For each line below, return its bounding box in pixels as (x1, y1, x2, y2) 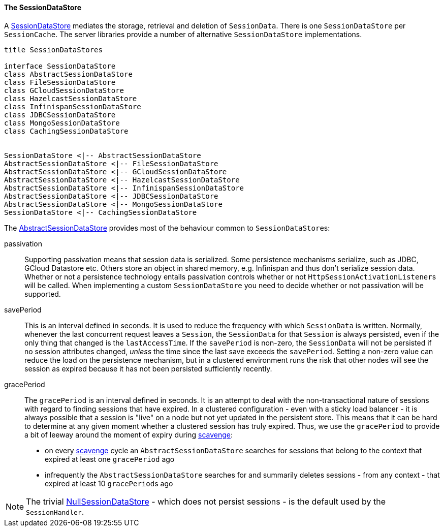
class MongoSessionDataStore (4, 118, 120, 127)
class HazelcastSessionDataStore (4, 94, 137, 103)
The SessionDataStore (4, 3, 82, 12)
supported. (24, 289, 61, 298)
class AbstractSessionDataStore (4, 70, 133, 78)
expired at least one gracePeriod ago (45, 454, 175, 463)
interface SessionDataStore (4, 61, 116, 70)
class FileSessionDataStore (4, 78, 116, 86)
